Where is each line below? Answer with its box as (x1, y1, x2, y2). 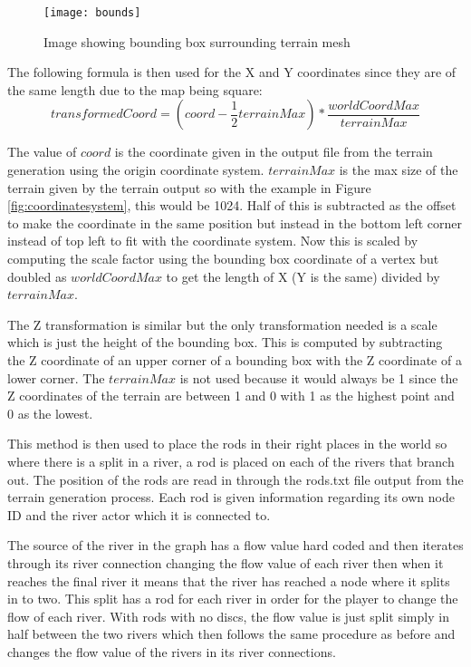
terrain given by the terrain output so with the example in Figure (7, 178, 371, 197)
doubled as (7, 266, 67, 285)
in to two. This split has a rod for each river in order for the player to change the (7, 589, 458, 608)
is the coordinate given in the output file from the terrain (114, 142, 433, 161)
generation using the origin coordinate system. (7, 160, 264, 179)
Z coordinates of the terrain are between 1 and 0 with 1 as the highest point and (7, 386, 455, 405)
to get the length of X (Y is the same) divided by (166, 266, 440, 285)
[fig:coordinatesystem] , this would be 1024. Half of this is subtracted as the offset (7, 196, 457, 215)
